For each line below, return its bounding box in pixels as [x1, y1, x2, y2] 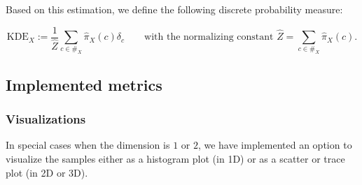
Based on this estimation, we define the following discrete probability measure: [6, 2, 343, 16]
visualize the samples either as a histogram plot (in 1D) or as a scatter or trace [6, 151, 345, 165]
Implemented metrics [6, 73, 162, 95]
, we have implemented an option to [197, 138, 352, 152]
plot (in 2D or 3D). [6, 165, 88, 179]
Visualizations [6, 110, 86, 128]
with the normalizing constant [144, 32, 274, 43]
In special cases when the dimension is [6, 138, 170, 152]
